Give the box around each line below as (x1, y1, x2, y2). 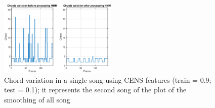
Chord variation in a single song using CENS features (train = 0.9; (4, 74, 211, 85)
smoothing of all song (4, 94, 70, 104)
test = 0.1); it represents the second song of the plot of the (4, 84, 187, 95)
